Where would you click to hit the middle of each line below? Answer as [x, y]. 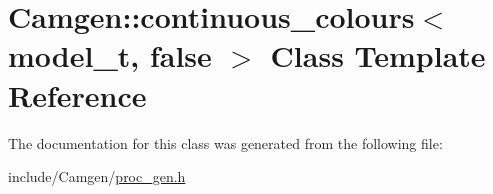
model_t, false [110, 55]
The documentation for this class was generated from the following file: [225, 142]
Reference [77, 94]
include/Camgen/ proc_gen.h [97, 176]
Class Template [378, 55]
